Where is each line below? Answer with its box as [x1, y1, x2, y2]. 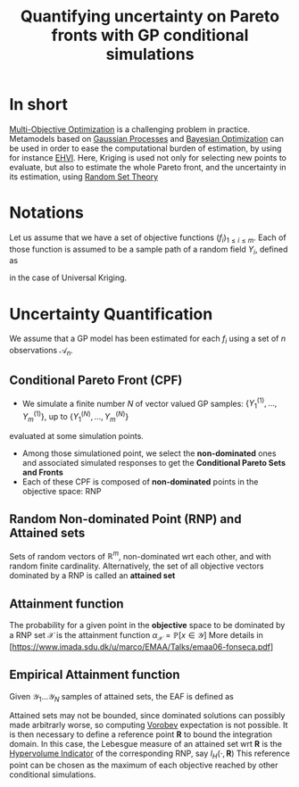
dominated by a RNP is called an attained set [9, 570, 176, 581]
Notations [9, 203, 85, 223]
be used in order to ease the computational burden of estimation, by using [9, 143, 282, 153]
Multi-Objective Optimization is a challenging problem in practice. [9, 123, 250, 135]
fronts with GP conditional [51, 25, 249, 46]
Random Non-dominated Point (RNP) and [9, 511, 242, 527]
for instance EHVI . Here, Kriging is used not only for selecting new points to [9, 152, 287, 162]
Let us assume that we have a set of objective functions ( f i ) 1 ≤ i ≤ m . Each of [9, 232, 287, 244]
